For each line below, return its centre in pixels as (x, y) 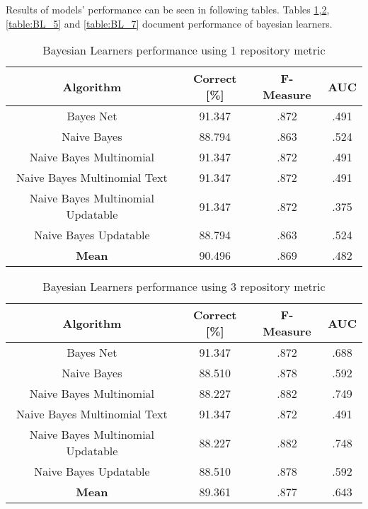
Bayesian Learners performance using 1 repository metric (184, 50)
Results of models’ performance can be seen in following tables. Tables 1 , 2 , (168, 9)
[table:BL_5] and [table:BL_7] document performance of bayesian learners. (169, 23)
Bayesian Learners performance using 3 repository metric (184, 287)
